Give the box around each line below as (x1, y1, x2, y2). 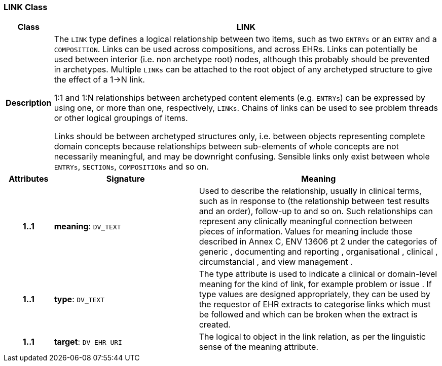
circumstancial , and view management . (199, 257, 353, 267)
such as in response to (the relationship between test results (199, 196, 429, 207)
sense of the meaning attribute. (199, 342, 319, 352)
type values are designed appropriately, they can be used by (199, 289, 430, 300)
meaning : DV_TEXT (54, 221, 121, 232)
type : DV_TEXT (54, 294, 105, 305)
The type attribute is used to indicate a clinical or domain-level (199, 269, 437, 279)
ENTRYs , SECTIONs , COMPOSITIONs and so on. (54, 161, 209, 172)
